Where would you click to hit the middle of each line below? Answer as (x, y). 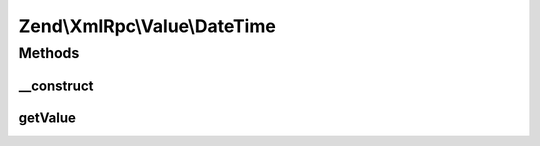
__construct (56, 85)
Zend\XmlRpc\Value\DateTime (147, 26)
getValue (47, 117)
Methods (49, 53)
